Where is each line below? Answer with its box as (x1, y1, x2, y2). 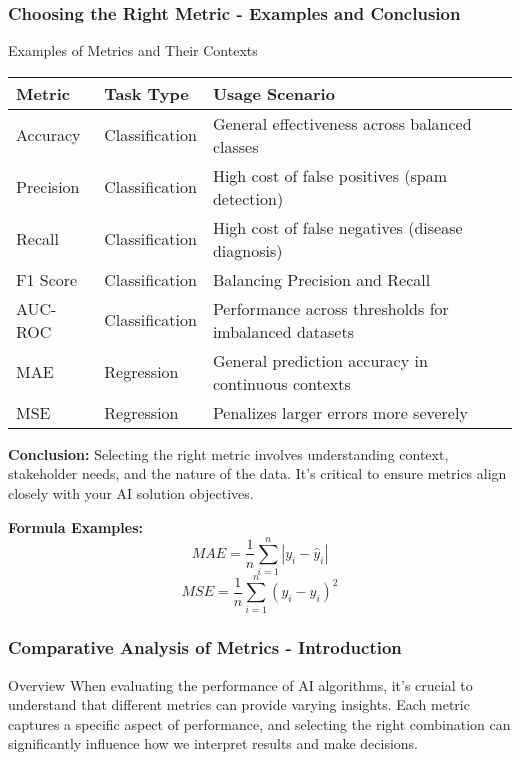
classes (212, 134, 259, 158)
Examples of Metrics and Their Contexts (8, 40, 258, 61)
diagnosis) (212, 238, 283, 262)
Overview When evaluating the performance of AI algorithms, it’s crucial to (8, 674, 473, 695)
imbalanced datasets (212, 319, 354, 343)
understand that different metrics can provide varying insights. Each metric (8, 694, 470, 715)
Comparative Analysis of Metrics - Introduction (8, 635, 402, 660)
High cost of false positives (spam (212, 163, 448, 187)
